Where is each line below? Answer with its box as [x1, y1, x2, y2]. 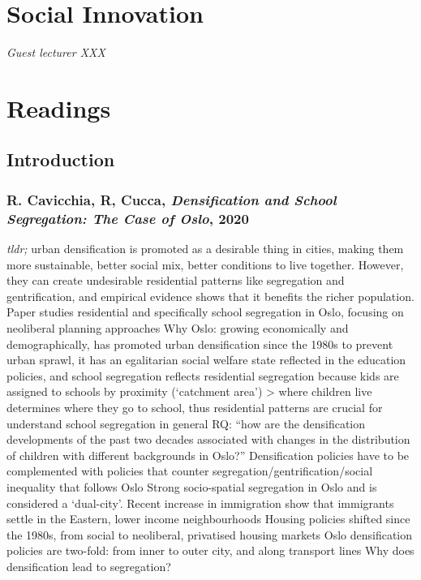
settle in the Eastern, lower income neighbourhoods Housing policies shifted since [6, 510, 410, 527]
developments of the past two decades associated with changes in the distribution [6, 431, 410, 448]
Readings [6, 91, 111, 124]
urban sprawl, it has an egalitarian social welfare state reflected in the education [6, 351, 406, 368]
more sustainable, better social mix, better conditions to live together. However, [6, 256, 404, 273]
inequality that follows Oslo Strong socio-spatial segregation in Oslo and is [6, 478, 377, 495]
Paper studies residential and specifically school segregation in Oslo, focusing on [6, 303, 404, 320]
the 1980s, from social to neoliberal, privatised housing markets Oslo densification [6, 526, 413, 543]
